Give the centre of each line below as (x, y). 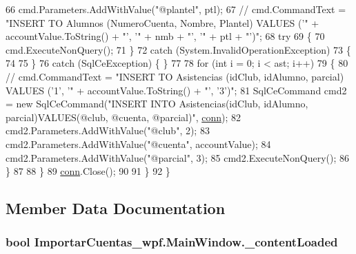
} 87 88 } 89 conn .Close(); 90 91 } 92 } (88, 171)
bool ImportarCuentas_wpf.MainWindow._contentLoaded (172, 242)
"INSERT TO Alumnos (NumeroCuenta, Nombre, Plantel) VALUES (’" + (162, 22)
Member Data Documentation (116, 208)
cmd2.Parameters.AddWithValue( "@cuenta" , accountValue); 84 (138, 144)
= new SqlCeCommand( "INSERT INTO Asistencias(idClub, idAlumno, (157, 104)
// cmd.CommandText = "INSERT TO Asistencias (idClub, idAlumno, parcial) (175, 76)
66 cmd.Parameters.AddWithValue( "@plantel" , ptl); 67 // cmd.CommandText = (176, 9)
